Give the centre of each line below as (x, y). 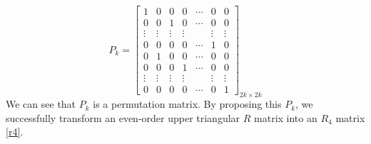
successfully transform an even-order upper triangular (123, 117)
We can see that (41, 104)
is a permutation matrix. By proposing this (187, 104)
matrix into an (286, 117)
